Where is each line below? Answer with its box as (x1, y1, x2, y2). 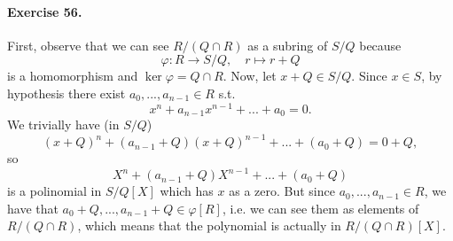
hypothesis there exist (7, 83, 126, 102)
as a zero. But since (229, 182, 335, 200)
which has (160, 182, 214, 200)
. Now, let (223, 66, 277, 85)
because (359, 35, 402, 54)
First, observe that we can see (7, 35, 169, 54)
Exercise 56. (7, 2, 82, 20)
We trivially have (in (7, 115, 120, 134)
